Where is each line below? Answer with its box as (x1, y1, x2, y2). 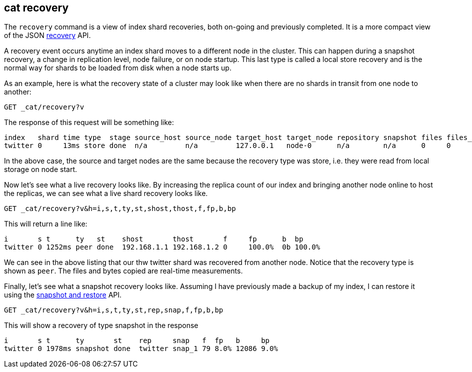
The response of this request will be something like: (4, 118, 174, 127)
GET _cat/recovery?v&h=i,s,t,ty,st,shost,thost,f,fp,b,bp (4, 204, 236, 213)
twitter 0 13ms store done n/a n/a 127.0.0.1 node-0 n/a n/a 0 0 (4, 141, 451, 150)
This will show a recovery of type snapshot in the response (4, 321, 198, 330)
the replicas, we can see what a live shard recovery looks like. (4, 189, 208, 198)
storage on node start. (4, 165, 77, 174)
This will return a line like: (4, 219, 87, 228)
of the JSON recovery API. (4, 31, 91, 40)
